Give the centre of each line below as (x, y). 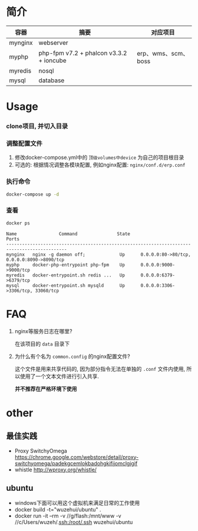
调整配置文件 (24, 144)
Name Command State (68, 234)
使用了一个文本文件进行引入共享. (59, 376)
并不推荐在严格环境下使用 (46, 389)
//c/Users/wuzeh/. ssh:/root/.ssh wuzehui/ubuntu (74, 522)
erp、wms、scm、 (163, 53)
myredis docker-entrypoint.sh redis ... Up (66, 275)
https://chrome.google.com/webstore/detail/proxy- (77, 457)
